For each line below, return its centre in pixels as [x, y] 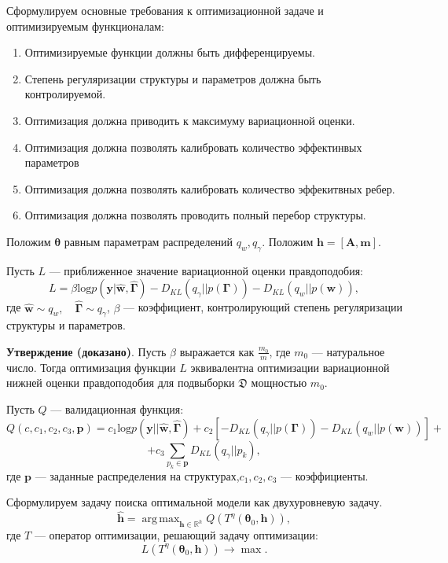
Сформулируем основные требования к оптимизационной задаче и [165, 10]
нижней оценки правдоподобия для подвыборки [121, 383]
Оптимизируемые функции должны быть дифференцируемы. [170, 52]
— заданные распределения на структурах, [137, 475]
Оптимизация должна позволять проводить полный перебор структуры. [195, 215]
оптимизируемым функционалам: [85, 26]
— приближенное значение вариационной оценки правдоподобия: [206, 270]
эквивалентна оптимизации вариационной [290, 367]
